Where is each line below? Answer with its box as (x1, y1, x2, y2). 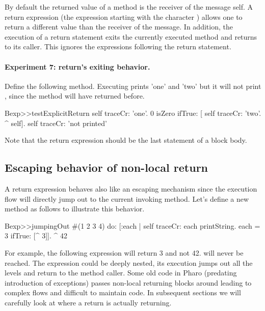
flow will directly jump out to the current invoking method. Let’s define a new (5, 193, 249, 204)
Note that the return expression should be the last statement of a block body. (5, 135, 247, 145)
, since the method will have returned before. (5, 90, 145, 101)
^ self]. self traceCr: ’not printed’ (5, 117, 107, 128)
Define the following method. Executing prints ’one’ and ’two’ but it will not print (5, 80, 261, 91)
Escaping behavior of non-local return (5, 160, 208, 175)
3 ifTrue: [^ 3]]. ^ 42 (5, 230, 67, 241)
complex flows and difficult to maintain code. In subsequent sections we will (5, 287, 241, 298)
